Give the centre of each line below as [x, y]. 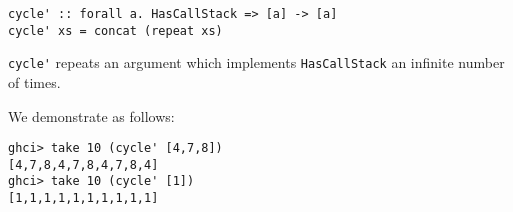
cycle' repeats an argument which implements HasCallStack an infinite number [256, 62]
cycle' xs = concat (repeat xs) [115, 30]
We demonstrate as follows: [91, 115]
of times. [34, 81]
